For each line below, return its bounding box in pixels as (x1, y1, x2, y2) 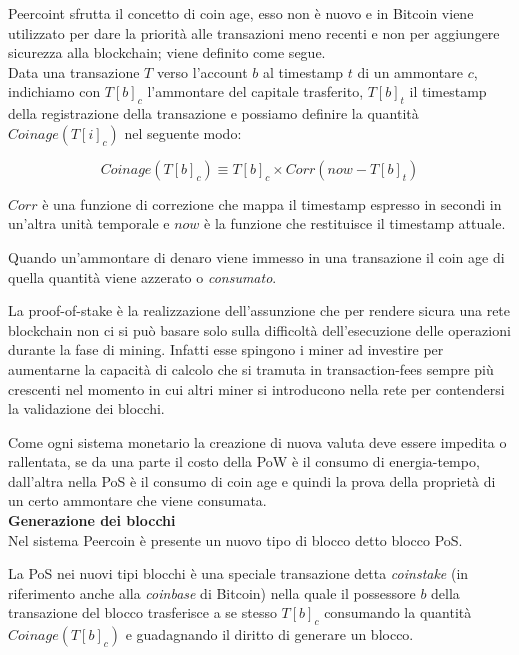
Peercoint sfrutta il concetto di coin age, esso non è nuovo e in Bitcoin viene (8, 3, 474, 23)
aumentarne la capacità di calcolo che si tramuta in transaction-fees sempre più (8, 358, 494, 379)
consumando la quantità (324, 602, 472, 623)
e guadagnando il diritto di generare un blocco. (125, 624, 414, 645)
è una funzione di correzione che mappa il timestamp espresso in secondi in (42, 193, 502, 214)
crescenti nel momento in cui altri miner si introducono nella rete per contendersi (8, 378, 505, 399)
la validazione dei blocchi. (8, 398, 165, 419)
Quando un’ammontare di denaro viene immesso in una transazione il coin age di (8, 246, 505, 267)
